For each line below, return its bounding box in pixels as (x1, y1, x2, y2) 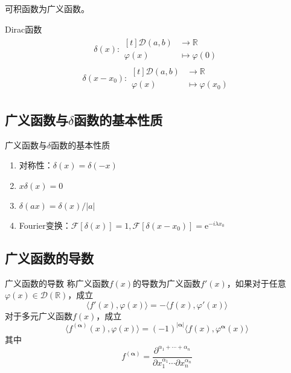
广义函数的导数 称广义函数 (5, 276, 109, 289)
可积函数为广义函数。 (5, 2, 89, 14)
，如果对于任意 (226, 276, 286, 289)
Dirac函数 (5, 22, 42, 35)
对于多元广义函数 (5, 309, 72, 322)
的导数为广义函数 (133, 276, 201, 289)
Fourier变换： (19, 218, 71, 231)
